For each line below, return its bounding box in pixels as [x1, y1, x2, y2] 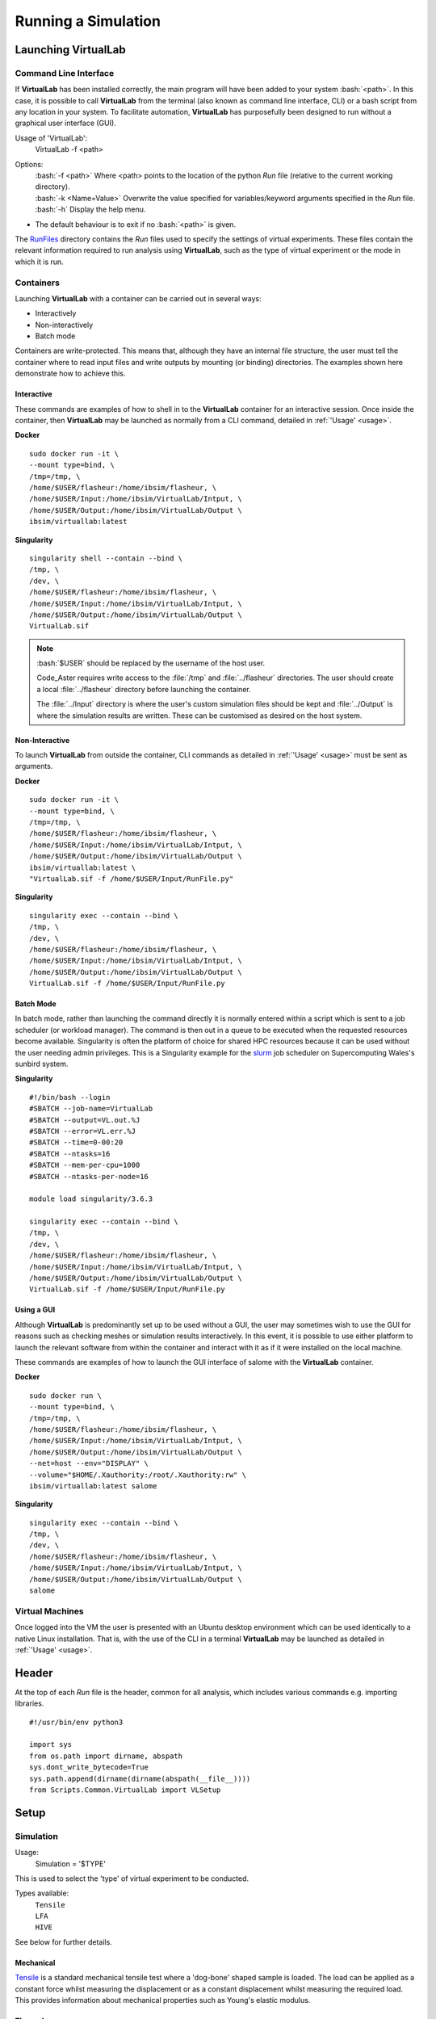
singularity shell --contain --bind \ [29, 553, 183, 563]
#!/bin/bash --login [29, 1093, 111, 1102]
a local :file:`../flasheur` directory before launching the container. [36, 684, 251, 694]
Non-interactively [35, 320, 94, 330]
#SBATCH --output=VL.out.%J [29, 1115, 140, 1124]
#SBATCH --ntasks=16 [29, 1149, 111, 1158]
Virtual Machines [15, 1606, 84, 1617]
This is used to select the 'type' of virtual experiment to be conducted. [15, 1874, 249, 1883]
